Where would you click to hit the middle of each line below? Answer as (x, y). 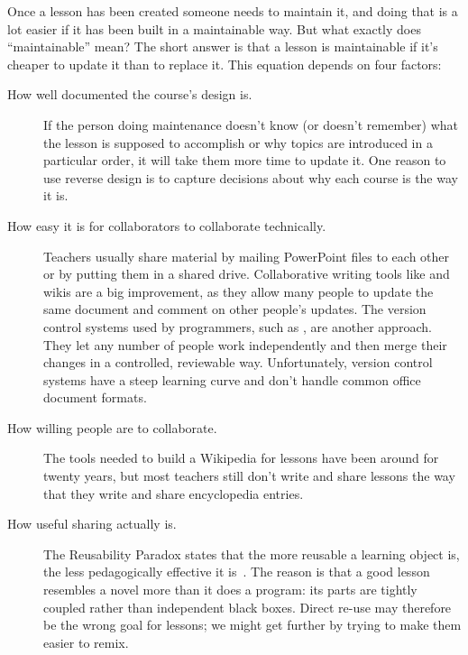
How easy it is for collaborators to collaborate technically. (167, 225)
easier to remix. (86, 642)
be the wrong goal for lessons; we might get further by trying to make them (252, 625)
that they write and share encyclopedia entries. (174, 493)
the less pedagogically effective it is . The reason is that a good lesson (237, 572)
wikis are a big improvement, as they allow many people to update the (239, 291)
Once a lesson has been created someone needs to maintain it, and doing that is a (233, 11)
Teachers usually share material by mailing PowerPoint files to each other (247, 256)
